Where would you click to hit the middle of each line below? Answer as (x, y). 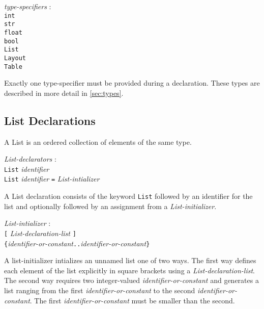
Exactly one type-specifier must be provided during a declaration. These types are (132, 83)
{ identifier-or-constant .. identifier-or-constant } (77, 243)
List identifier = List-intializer (52, 179)
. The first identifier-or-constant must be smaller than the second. (132, 300)
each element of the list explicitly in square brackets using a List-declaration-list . (129, 270)
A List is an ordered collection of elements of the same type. (98, 141)
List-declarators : (30, 159)
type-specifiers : (28, 6)
